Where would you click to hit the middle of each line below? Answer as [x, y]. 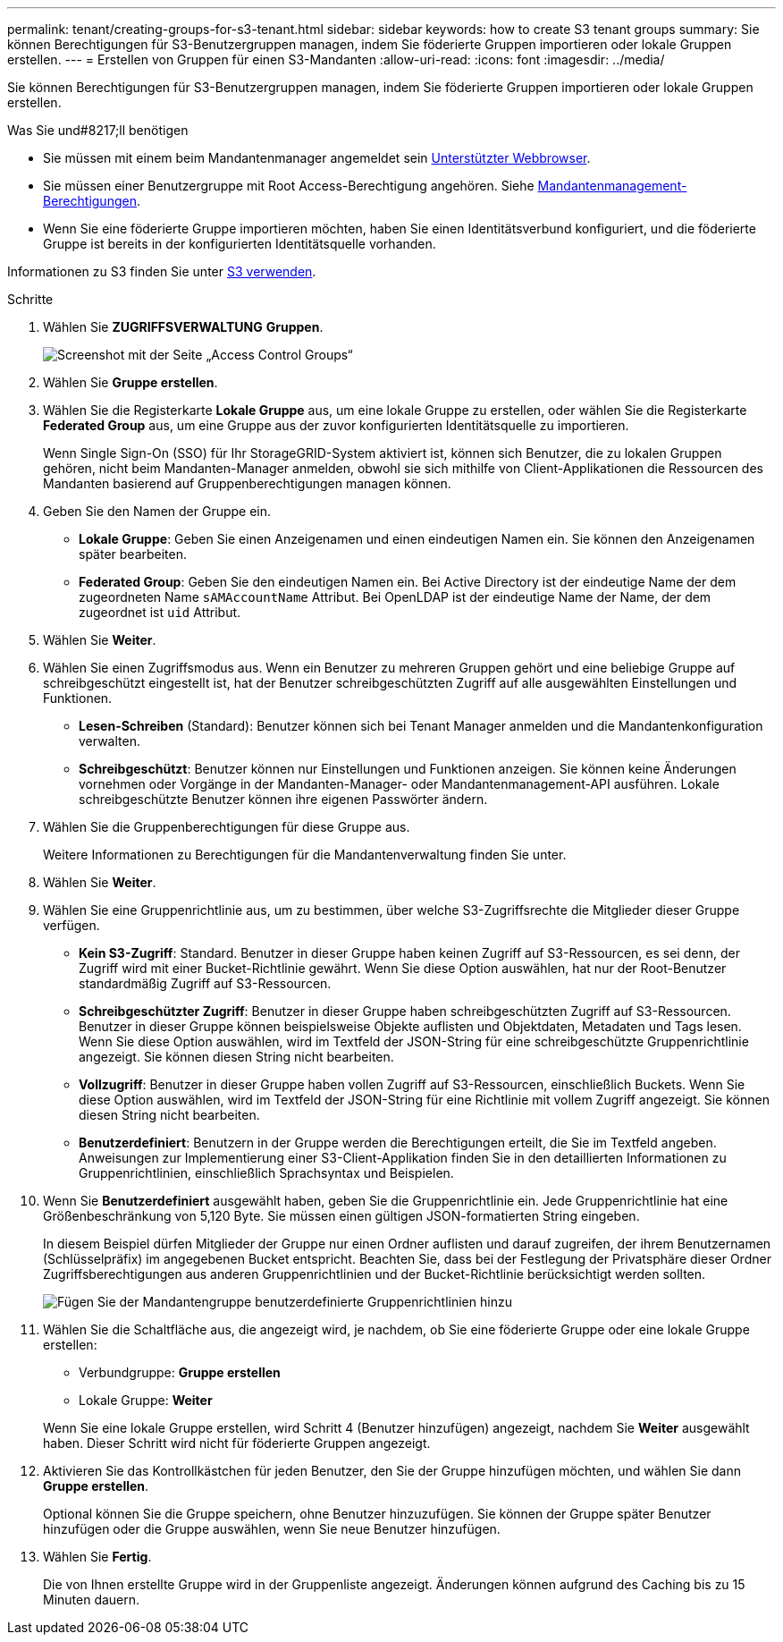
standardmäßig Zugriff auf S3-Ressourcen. [205, 983]
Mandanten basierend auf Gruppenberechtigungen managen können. [247, 483]
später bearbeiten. [133, 554]
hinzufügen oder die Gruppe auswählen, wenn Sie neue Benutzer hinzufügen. [272, 1529]
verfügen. [72, 925]
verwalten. [109, 741]
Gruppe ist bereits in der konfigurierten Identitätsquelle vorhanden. [240, 244]
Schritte [30, 299]
